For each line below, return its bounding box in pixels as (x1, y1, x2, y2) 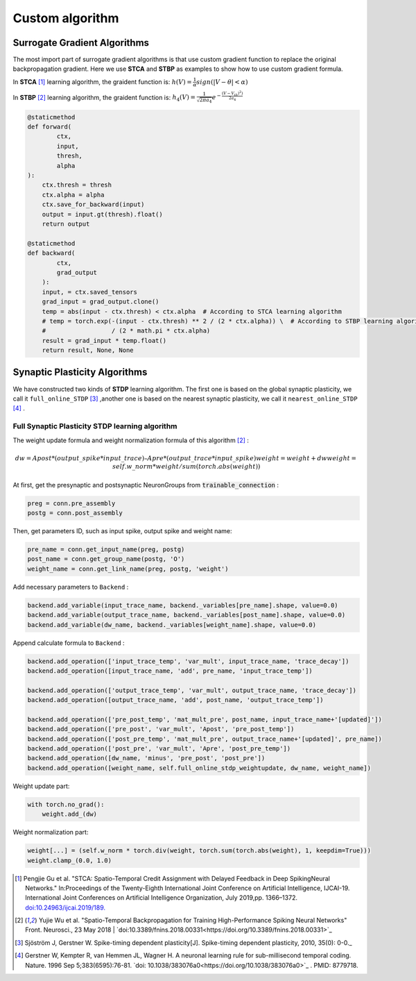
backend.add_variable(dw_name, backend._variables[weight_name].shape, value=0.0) (27, 621, 317, 628)
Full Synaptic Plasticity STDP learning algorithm (12, 421, 177, 431)
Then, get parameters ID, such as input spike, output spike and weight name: (12, 527, 232, 535)
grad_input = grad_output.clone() (42, 298, 159, 305)
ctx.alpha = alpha (42, 191, 105, 199)
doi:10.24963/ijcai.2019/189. (25, 903, 106, 912)
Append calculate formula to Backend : (12, 639, 125, 647)
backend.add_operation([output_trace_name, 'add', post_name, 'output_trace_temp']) (27, 696, 324, 704)
